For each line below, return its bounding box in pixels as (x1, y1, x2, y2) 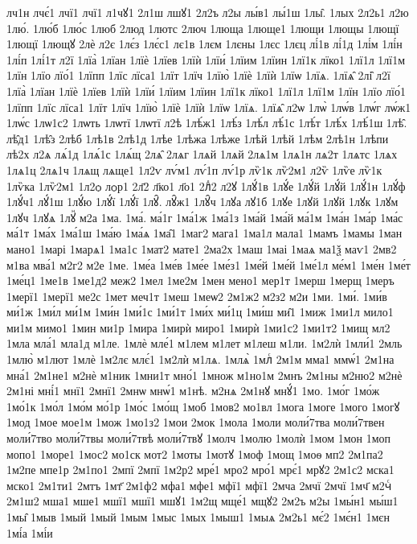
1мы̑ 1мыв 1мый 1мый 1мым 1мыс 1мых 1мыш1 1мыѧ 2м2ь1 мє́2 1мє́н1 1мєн (6, 509, 390, 525)
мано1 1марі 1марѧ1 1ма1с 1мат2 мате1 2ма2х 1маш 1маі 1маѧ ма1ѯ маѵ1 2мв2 (6, 240, 397, 257)
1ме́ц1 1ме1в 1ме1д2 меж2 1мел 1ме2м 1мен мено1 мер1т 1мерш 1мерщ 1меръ (6, 272, 395, 289)
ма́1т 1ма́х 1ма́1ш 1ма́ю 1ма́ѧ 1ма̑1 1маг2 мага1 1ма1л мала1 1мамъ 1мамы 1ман (6, 225, 403, 241)
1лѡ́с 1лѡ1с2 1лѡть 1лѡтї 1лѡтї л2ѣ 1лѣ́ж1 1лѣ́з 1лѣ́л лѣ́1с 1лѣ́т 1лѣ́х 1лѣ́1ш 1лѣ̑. (6, 114, 407, 131)
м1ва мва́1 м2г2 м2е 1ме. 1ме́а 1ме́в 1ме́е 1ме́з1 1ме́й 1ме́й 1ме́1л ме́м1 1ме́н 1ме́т (6, 256, 411, 273)
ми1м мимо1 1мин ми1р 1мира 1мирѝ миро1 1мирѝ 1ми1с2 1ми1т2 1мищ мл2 (6, 319, 390, 336)
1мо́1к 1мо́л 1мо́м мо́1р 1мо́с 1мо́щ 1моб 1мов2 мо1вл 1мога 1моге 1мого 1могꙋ (6, 398, 400, 414)
